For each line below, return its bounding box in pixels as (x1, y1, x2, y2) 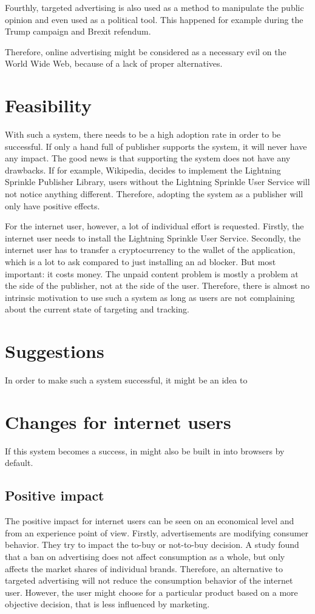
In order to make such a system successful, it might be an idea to (5, 374, 248, 386)
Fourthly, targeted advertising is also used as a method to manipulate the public (5, 1, 304, 13)
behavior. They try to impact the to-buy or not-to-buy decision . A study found (5, 538, 299, 551)
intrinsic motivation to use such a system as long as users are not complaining (5, 291, 295, 303)
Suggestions (5, 339, 104, 363)
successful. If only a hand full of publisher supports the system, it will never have (5, 140, 307, 152)
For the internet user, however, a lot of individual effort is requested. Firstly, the (5, 220, 304, 232)
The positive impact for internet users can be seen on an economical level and (5, 514, 294, 527)
